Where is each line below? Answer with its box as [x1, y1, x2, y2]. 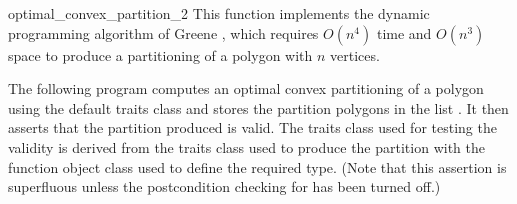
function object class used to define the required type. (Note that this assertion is [8, 156, 507, 177]
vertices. [330, 44, 380, 65]
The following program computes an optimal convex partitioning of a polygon [8, 78, 484, 99]
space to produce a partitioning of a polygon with [8, 44, 313, 65]
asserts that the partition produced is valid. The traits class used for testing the [8, 117, 497, 138]
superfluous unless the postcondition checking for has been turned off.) [8, 176, 441, 197]
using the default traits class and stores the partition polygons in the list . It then [8, 97, 509, 118]
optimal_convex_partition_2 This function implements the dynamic [8, 3, 430, 23]
